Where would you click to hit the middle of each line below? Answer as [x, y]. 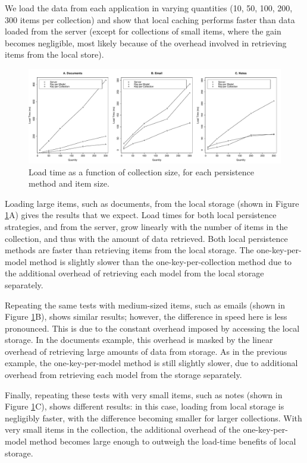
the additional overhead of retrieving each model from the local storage [134, 273]
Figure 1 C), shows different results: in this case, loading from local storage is [145, 406]
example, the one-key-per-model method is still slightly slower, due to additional [151, 363]
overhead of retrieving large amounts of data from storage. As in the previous [146, 351]
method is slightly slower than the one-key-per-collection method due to [161, 261]
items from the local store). [54, 54]
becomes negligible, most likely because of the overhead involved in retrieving [146, 42]
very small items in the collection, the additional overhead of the [123, 429]
